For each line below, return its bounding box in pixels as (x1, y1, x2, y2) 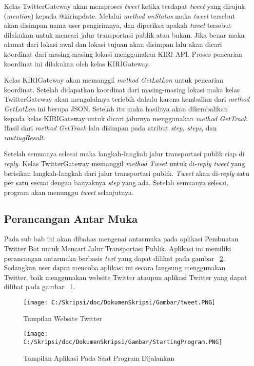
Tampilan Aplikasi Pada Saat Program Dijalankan (23, 352, 175, 363)
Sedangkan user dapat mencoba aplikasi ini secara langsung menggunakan (4, 262, 226, 273)
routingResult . (4, 132, 45, 142)
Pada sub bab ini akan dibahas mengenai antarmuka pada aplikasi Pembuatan (4, 234, 239, 244)
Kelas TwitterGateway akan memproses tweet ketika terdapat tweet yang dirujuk (4, 1, 245, 11)
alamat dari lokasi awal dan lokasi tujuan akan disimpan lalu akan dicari (4, 39, 222, 49)
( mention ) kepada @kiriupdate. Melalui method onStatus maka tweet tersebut (4, 10, 235, 21)
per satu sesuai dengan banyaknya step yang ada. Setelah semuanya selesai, (4, 177, 229, 188)
